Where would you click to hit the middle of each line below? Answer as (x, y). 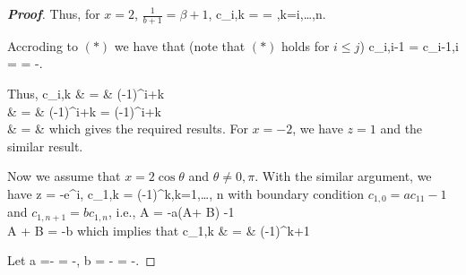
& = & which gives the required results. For (128, 129)
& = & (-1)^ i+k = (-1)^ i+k (84, 111)
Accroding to (43, 45)
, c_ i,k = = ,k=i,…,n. (267, 13)
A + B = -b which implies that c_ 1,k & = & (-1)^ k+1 (159, 230)
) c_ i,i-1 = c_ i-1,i (409, 45)
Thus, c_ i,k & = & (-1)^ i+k (86, 94)
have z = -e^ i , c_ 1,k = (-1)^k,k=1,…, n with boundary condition (186, 193)
